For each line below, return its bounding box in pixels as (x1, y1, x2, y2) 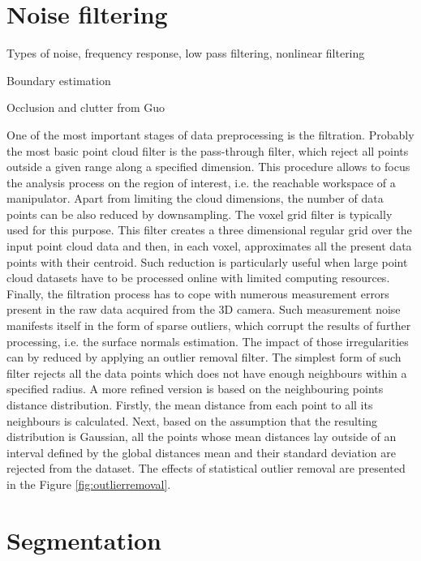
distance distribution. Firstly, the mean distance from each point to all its (6, 396, 373, 413)
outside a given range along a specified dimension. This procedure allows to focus (6, 158, 410, 175)
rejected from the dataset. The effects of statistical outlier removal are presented (6, 460, 406, 477)
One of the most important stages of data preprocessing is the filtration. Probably (6, 126, 415, 143)
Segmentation (6, 523, 161, 556)
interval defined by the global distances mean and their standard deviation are (6, 443, 396, 460)
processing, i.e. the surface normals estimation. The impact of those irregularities (6, 332, 409, 349)
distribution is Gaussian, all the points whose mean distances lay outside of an (6, 428, 397, 445)
